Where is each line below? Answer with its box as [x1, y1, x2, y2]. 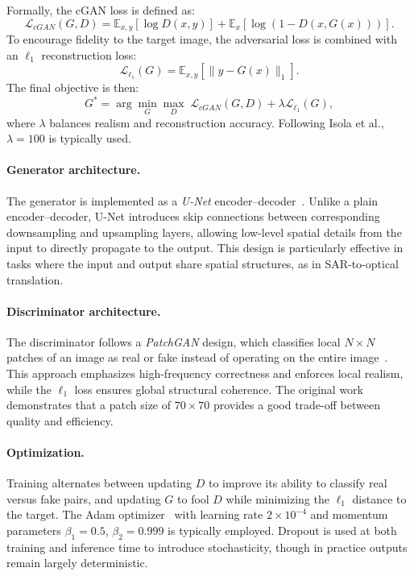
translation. [6, 271, 64, 288]
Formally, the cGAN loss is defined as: [6, 2, 195, 18]
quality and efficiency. [6, 412, 114, 429]
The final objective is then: [6, 79, 139, 96]
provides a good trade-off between [213, 396, 380, 413]
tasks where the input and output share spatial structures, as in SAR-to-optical [6, 255, 400, 271]
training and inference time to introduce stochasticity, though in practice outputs [6, 538, 408, 555]
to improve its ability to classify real [208, 474, 387, 491]
